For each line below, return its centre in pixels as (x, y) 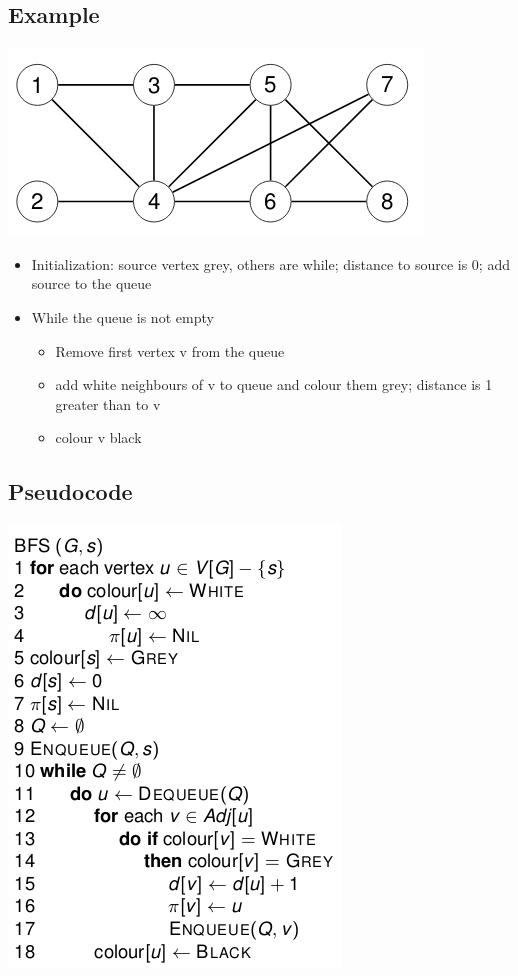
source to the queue (91, 283)
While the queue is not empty (122, 316)
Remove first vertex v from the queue (170, 350)
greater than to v (108, 403)
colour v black (98, 437)
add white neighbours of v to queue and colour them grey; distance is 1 (274, 384)
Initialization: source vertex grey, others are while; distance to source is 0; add (270, 263)
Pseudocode (70, 491)
